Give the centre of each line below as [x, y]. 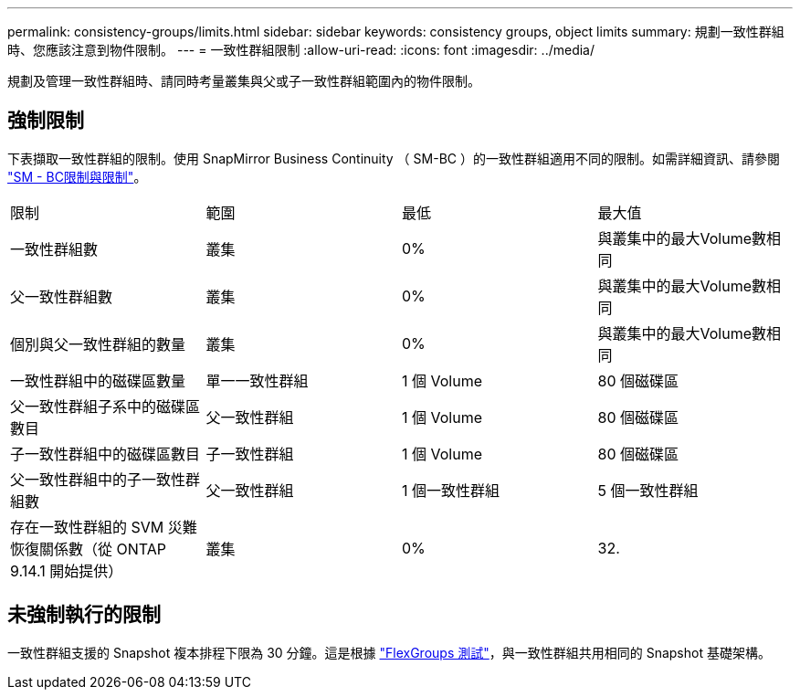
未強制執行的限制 [84, 615]
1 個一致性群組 [451, 490]
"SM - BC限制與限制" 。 [77, 176]
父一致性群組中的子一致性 [98, 479]
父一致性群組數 [62, 296]
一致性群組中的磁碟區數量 [98, 380]
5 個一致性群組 [648, 490]
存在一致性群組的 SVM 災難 [104, 527]
